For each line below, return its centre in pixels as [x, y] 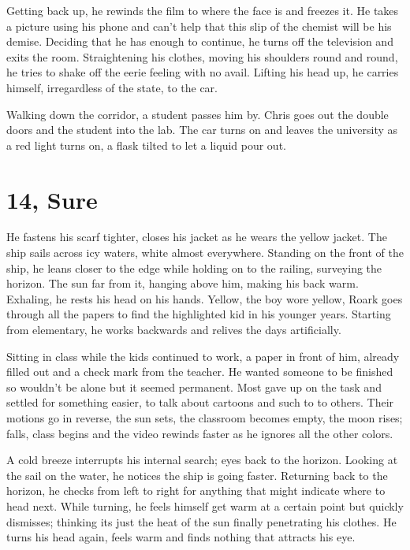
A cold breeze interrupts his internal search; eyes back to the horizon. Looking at [202, 460]
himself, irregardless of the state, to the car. [112, 87]
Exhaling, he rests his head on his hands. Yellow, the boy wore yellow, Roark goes [205, 298]
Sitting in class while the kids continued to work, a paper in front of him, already [203, 356]
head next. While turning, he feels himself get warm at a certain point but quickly [205, 505]
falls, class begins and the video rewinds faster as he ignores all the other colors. [200, 433]
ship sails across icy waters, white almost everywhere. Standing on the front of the [205, 253]
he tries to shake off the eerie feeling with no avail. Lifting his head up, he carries [203, 72]
